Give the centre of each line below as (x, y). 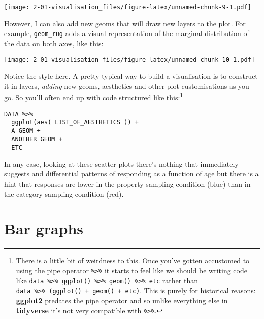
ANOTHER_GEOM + (37, 139)
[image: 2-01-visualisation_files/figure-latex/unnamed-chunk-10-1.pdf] (129, 60)
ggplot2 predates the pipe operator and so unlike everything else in (122, 300)
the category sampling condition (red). (64, 193)
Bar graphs (44, 228)
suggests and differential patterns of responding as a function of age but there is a (131, 174)
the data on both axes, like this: (54, 43)
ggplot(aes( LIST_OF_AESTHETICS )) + (75, 122)
